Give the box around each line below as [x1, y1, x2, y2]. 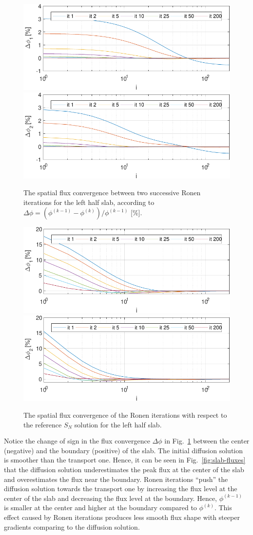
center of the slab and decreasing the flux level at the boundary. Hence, [4, 493, 217, 503]
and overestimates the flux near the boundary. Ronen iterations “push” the [4, 474, 228, 484]
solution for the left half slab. [74, 419, 162, 429]
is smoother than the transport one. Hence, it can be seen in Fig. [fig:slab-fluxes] [4, 455, 246, 465]
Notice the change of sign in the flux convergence [4, 436, 150, 446]
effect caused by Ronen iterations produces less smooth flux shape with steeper [4, 512, 240, 522]
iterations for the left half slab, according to [23, 197, 155, 207]
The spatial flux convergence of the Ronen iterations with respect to [23, 410, 227, 420]
